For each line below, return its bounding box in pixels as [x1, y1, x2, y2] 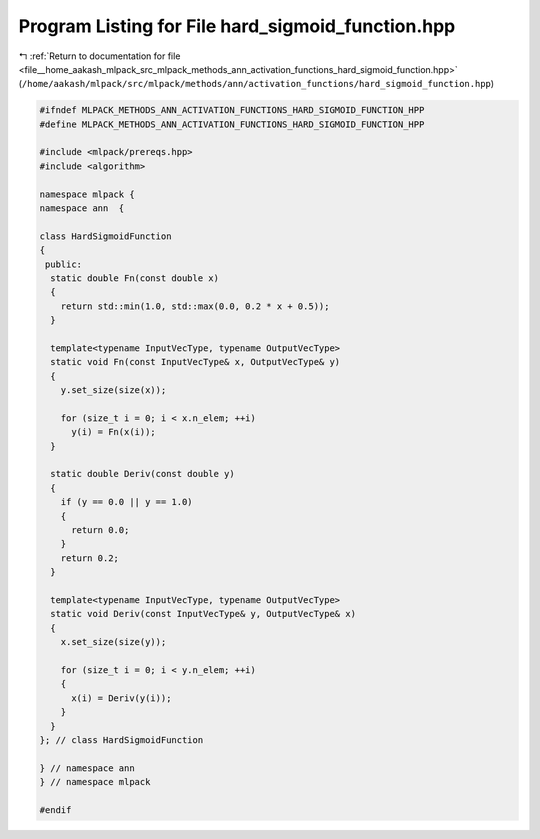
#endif [39, 804, 72, 815]
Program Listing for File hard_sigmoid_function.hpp [18, 15, 456, 37]
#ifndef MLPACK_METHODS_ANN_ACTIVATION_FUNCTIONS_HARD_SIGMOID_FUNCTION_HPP [39, 105, 425, 116]
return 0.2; [60, 552, 120, 564]
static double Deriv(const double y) [50, 468, 235, 480]
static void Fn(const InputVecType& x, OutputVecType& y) [50, 356, 341, 368]
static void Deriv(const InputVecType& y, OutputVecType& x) [50, 608, 357, 620]
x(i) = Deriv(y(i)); [71, 692, 172, 704]
